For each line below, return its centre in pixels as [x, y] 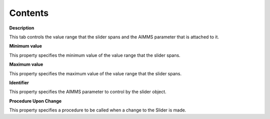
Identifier [19, 83]
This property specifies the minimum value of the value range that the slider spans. [95, 55]
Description [22, 28]
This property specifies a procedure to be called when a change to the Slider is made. [98, 110]
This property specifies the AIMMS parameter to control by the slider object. [88, 92]
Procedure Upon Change [35, 101]
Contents [29, 13]
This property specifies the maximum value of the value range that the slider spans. [95, 73]
